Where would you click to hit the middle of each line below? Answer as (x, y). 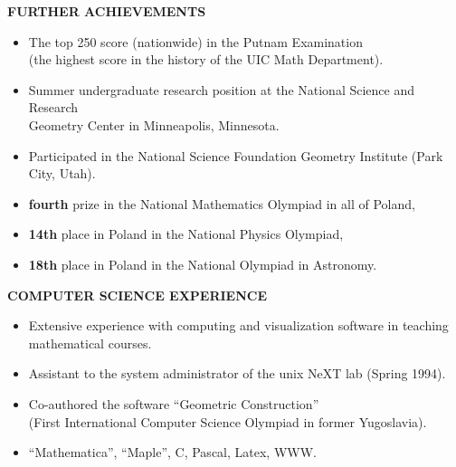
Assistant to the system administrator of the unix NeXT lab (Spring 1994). (237, 373)
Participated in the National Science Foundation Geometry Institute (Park (236, 155)
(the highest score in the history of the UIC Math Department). (206, 59)
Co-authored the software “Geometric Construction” (174, 403)
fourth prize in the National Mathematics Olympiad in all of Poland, (222, 203)
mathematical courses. (90, 343)
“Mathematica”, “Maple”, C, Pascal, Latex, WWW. (172, 452)
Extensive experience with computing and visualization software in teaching (238, 325)
